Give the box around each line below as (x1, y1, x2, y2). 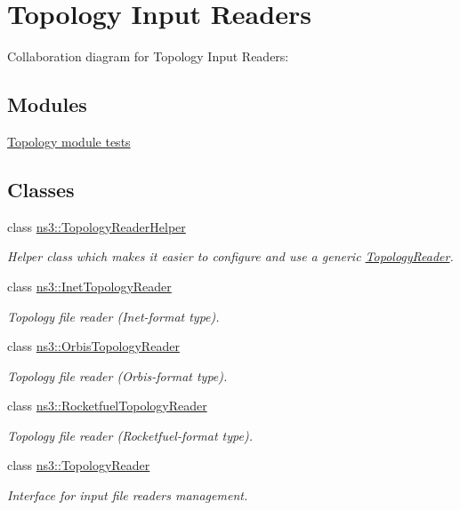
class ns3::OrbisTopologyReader (7, 337, 180, 355)
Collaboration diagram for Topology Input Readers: (7, 47, 289, 66)
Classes (7, 175, 75, 203)
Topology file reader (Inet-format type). (7, 307, 220, 325)
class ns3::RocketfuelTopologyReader (7, 396, 207, 415)
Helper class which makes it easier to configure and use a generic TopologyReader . (7, 247, 454, 266)
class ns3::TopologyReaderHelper (7, 217, 186, 235)
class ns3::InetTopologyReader (7, 276, 172, 295)
